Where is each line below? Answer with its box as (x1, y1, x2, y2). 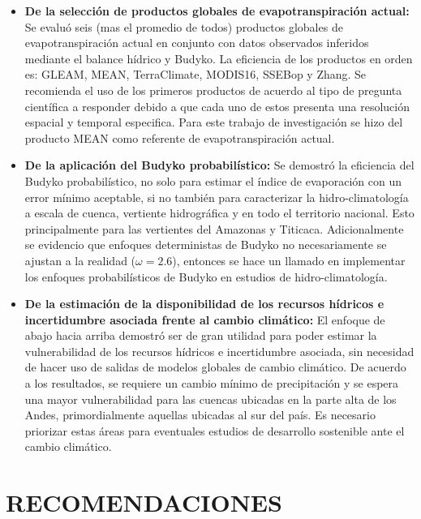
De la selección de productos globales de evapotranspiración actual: (24, 2, 410, 19)
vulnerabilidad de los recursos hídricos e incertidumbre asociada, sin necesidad (24, 342, 415, 359)
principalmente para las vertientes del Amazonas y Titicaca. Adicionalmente (24, 220, 404, 237)
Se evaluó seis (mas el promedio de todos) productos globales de (24, 18, 343, 35)
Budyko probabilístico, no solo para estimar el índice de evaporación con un (24, 172, 402, 189)
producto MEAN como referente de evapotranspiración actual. (24, 129, 335, 146)
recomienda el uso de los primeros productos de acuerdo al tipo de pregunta (24, 81, 402, 98)
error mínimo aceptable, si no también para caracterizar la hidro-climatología (24, 188, 409, 205)
